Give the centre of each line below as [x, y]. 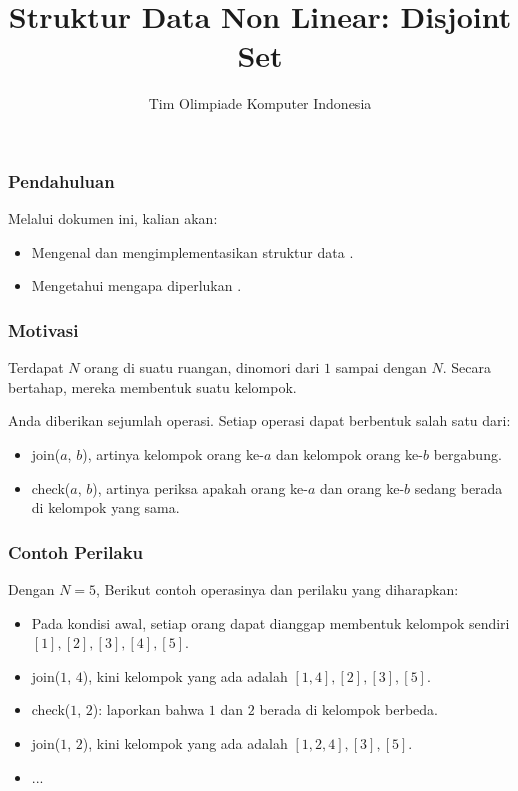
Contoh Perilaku [76, 551]
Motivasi [43, 329]
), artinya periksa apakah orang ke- [200, 487]
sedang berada [458, 487]
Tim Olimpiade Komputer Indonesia [260, 103]
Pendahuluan [61, 180]
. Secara [467, 367]
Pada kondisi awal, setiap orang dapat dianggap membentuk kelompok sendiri [270, 622]
